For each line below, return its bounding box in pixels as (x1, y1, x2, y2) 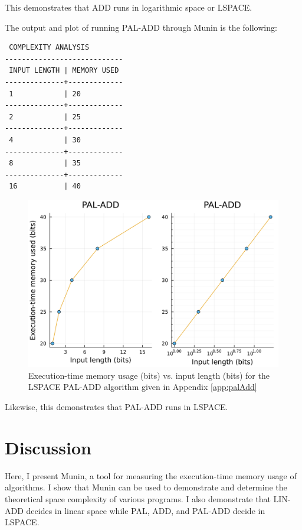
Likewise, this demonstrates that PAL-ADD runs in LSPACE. (5, 401, 228, 413)
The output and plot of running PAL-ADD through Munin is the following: (5, 21, 277, 33)
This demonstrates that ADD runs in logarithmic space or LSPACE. (5, 1, 252, 13)
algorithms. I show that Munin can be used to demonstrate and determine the (5, 481, 287, 493)
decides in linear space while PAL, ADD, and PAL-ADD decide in (26, 504, 265, 516)
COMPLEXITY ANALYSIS (9, 43, 90, 52)
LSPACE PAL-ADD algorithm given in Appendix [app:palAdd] (28, 381, 257, 393)
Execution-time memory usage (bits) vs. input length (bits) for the (28, 369, 270, 381)
